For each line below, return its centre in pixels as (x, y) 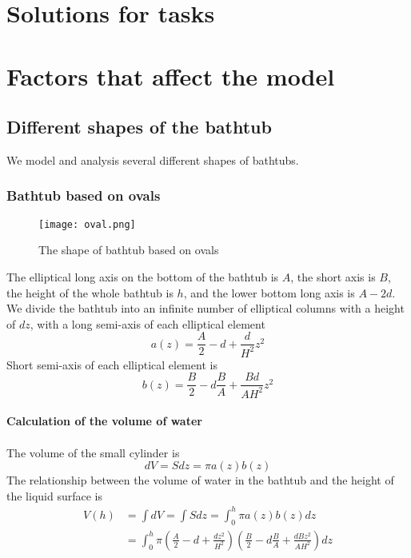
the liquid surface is (54, 495)
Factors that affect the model (171, 76)
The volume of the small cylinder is (93, 452)
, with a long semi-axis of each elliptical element (148, 323)
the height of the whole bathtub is (90, 292)
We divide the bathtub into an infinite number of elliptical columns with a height (205, 308)
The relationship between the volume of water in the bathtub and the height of (200, 480)
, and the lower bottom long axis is (269, 292)
